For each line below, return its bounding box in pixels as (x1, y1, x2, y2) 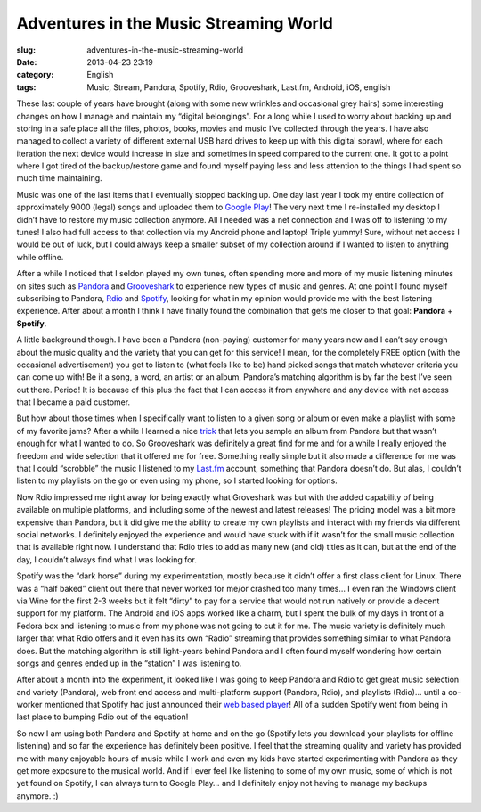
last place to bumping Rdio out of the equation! (16, 711, 189, 722)
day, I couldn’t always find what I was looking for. (16, 554, 198, 565)
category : (16, 70, 54, 80)
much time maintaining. (16, 173, 102, 184)
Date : (16, 56, 37, 67)
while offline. (16, 251, 64, 262)
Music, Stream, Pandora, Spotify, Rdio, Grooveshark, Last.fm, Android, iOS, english (86, 81, 391, 93)
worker (16, 700, 43, 710)
